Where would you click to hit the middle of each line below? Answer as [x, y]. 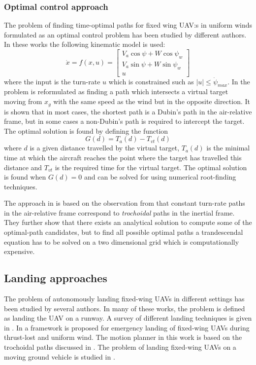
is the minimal [228, 148]
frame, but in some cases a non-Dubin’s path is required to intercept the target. [124, 121]
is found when [25, 177]
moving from [23, 101]
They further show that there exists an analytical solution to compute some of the [128, 222]
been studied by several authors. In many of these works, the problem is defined [125, 308]
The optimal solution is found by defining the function [86, 130]
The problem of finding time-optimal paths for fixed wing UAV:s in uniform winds [128, 25]
